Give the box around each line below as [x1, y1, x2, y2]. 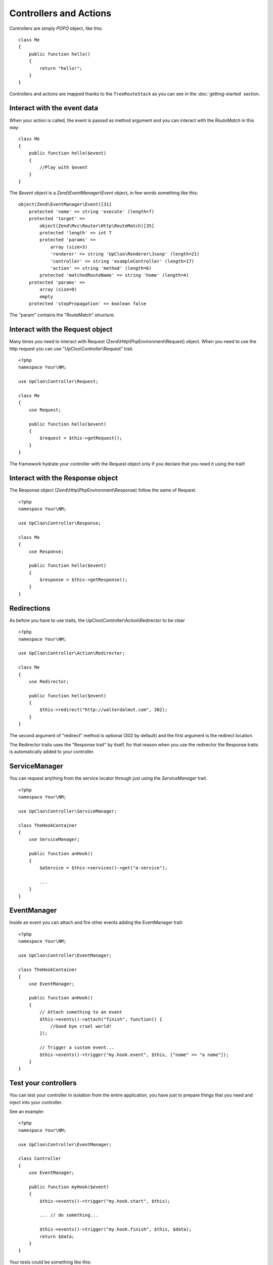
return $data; [39, 1234, 75, 1239]
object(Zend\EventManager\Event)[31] [18, 201, 112, 207]
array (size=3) [50, 244, 88, 250]
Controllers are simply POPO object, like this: [9, 25, 103, 31]
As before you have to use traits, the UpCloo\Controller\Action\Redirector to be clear [9, 617, 185, 623]
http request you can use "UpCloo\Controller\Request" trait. [9, 346, 134, 352]
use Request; [28, 407, 61, 412]
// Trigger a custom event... [39, 1045, 115, 1050]
